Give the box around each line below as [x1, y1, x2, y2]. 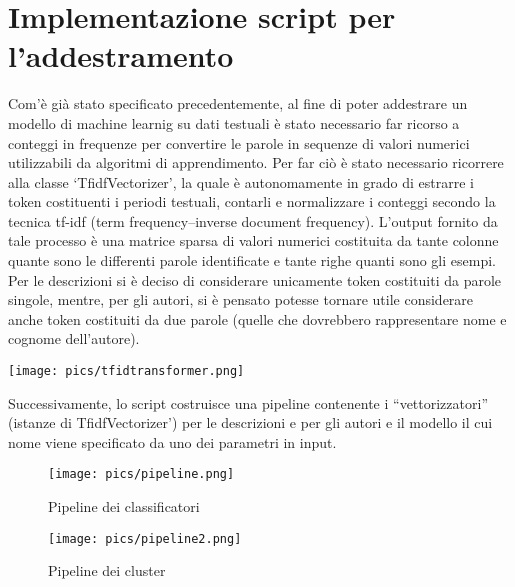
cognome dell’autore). [8, 328, 140, 349]
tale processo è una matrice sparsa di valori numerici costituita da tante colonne [8, 230, 499, 251]
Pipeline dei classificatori [48, 496, 200, 517]
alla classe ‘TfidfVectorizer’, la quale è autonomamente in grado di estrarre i [8, 171, 474, 192]
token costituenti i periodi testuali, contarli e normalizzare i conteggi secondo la [8, 191, 496, 212]
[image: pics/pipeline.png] [48, 467, 235, 482]
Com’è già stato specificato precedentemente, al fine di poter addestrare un [8, 93, 468, 114]
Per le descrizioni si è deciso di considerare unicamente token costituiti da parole [8, 269, 502, 290]
